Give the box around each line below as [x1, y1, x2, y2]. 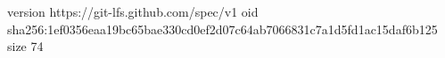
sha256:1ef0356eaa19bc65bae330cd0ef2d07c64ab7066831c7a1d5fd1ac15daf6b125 [7, 19, 438, 38]
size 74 [7, 37, 44, 55]
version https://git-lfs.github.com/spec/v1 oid [7, 3, 259, 20]
